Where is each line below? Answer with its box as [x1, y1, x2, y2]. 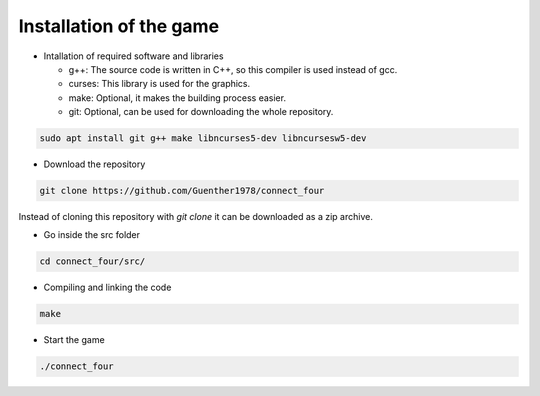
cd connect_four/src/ [39, 256, 146, 267]
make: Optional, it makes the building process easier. [68, 91, 287, 104]
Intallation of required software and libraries [43, 50, 224, 62]
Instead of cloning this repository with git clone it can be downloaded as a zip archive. [18, 211, 374, 223]
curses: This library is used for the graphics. [68, 78, 251, 90]
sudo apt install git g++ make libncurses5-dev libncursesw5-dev [39, 133, 367, 144]
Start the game [43, 334, 105, 346]
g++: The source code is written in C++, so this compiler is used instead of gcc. [68, 63, 398, 75]
